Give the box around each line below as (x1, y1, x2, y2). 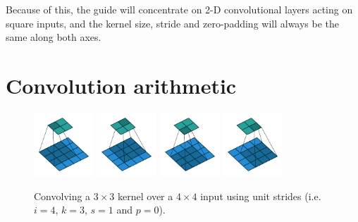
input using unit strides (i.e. (200, 188, 321, 203)
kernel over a (118, 188, 173, 203)
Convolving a (34, 188, 91, 203)
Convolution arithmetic (6, 70, 237, 99)
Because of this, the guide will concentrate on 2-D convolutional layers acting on (6, 2, 353, 16)
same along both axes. (6, 30, 101, 44)
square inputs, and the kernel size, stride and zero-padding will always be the (6, 16, 340, 30)
